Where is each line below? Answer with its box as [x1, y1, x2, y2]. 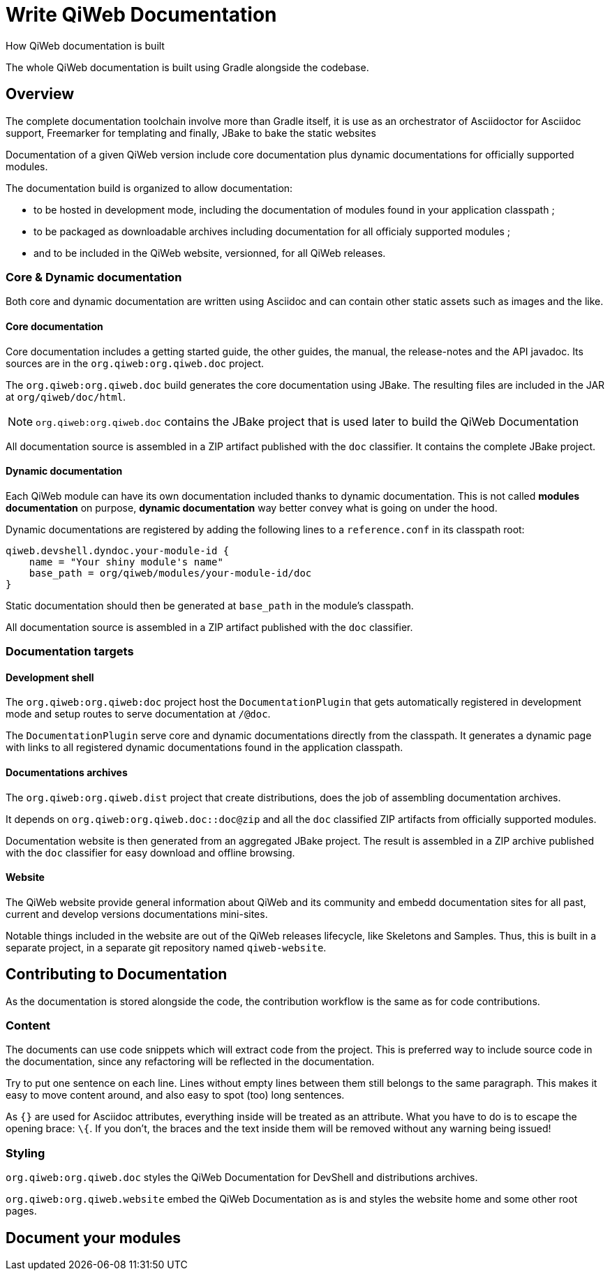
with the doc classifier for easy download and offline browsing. [6, 846, 295, 859]
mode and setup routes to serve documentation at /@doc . [6, 708, 271, 720]
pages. [6, 1205, 37, 1217]
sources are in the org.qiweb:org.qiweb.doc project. [6, 357, 265, 369]
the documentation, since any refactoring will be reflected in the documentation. [6, 1055, 375, 1068]
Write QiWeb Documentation [6, 3, 277, 27]
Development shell [6, 671, 94, 683]
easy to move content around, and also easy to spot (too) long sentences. [6, 1089, 345, 1101]
